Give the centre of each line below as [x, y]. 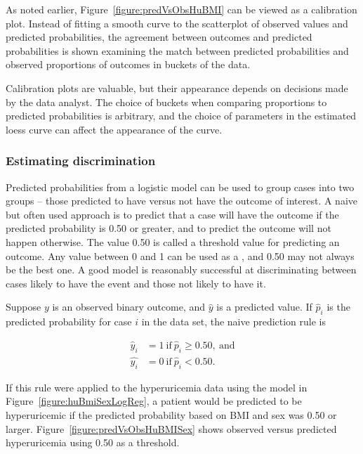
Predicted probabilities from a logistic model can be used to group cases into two [180, 187]
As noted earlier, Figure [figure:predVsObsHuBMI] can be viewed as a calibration [181, 9]
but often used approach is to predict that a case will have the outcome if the [172, 214]
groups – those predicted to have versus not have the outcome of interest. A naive [181, 201]
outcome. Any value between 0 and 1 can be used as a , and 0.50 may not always [180, 255]
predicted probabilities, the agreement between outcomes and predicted [159, 37]
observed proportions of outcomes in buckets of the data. [128, 64]
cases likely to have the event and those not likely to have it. [136, 283]
